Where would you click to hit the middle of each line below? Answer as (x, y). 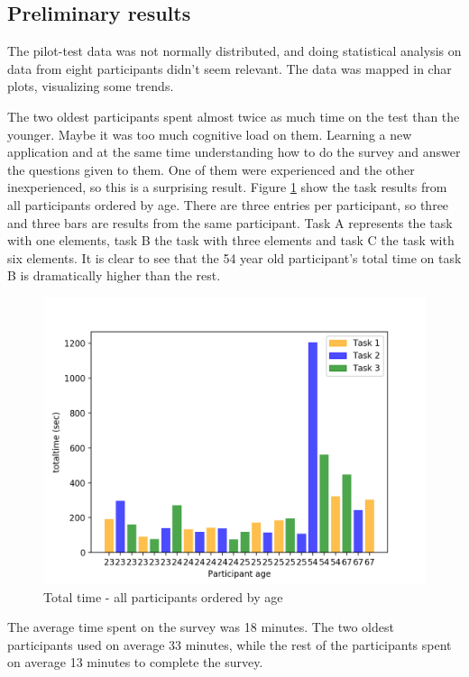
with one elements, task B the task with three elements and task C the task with (231, 240)
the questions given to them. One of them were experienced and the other (211, 169)
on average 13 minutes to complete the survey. (135, 662)
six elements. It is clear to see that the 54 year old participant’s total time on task (234, 257)
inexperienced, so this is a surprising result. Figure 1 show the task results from (227, 187)
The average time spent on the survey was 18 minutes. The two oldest (201, 627)
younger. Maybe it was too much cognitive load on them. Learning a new (210, 134)
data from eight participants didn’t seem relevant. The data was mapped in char (230, 68)
